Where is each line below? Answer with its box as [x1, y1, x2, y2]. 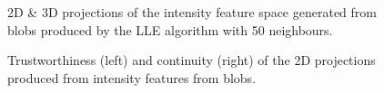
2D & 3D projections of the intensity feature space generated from [7, 3, 377, 21]
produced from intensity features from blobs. [7, 68, 257, 87]
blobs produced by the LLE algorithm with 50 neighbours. [7, 20, 333, 39]
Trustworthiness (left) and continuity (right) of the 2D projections [7, 51, 376, 70]
